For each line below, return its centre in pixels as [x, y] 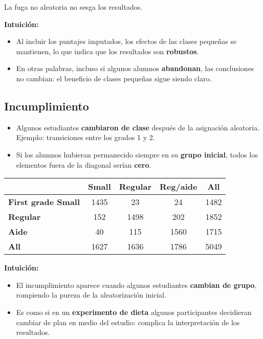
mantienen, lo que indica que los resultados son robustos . [107, 51]
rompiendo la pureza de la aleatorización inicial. [91, 295]
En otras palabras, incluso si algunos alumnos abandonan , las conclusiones [135, 68]
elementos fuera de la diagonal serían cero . [84, 164]
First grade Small [44, 202]
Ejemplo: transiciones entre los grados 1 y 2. [85, 137]
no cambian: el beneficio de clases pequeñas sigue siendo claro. [114, 78]
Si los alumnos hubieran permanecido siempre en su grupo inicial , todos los [137, 154]
